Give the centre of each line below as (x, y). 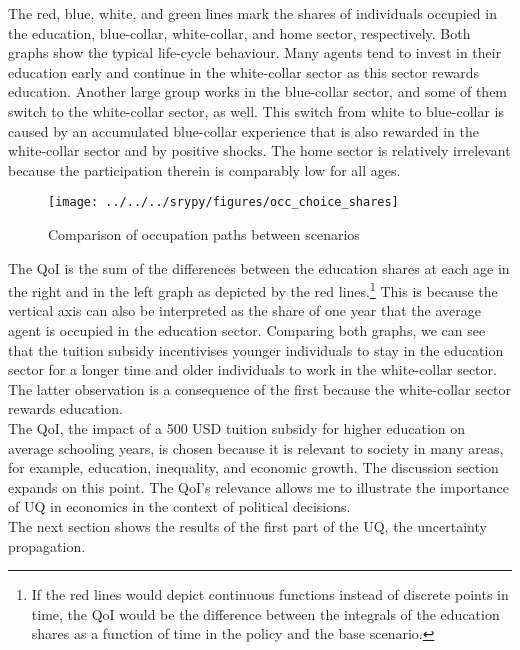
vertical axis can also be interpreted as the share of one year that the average (244, 310)
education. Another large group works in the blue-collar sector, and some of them (258, 91)
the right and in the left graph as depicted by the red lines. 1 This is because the (253, 289)
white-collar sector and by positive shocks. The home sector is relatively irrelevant (259, 150)
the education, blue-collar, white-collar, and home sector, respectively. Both (239, 32)
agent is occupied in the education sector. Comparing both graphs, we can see (247, 330)
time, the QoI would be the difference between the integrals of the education (265, 613)
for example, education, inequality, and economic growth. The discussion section (253, 467)
